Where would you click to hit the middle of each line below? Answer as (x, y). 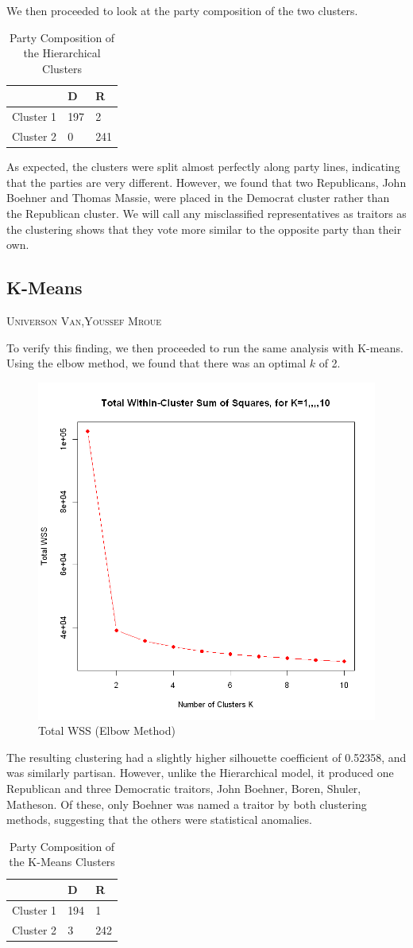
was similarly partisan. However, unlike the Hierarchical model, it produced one (200, 773)
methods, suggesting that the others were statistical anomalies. (159, 820)
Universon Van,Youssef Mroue (84, 320)
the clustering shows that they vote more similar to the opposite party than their (204, 229)
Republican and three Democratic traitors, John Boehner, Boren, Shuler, (184, 789)
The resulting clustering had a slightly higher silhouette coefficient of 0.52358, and (206, 757)
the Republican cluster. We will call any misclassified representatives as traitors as (206, 213)
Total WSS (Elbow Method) (107, 730)
